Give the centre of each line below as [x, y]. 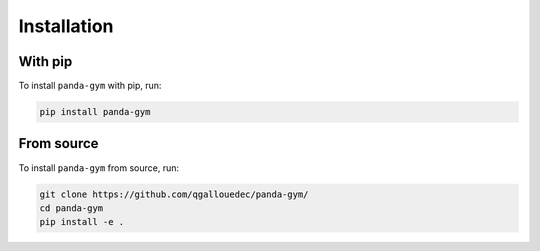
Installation [66, 26]
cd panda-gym [71, 208]
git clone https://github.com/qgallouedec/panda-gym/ [174, 194]
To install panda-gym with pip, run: [90, 86]
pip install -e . [82, 222]
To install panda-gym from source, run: [99, 167]
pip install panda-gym [95, 112]
